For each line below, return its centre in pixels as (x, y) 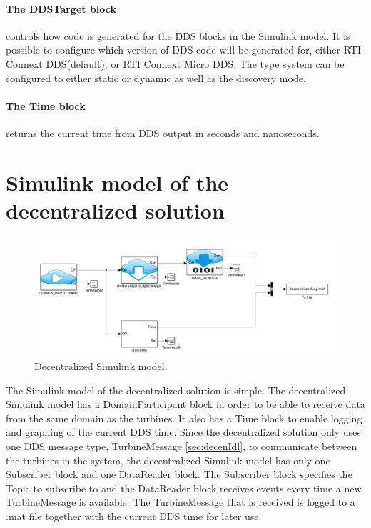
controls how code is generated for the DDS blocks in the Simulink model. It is (178, 35)
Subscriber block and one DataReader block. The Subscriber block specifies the (179, 474)
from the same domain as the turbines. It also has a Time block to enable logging (184, 418)
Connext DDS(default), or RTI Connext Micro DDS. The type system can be (175, 63)
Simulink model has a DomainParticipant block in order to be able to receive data (185, 404)
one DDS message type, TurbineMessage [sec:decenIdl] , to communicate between (182, 446)
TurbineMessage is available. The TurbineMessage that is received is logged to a (181, 502)
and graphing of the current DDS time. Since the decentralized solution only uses (183, 432)
